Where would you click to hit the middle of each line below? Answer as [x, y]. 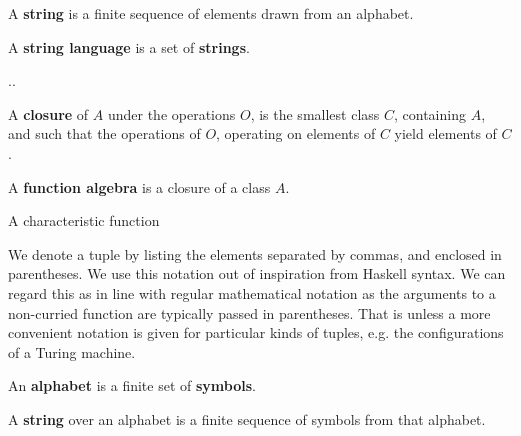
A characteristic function [84, 220]
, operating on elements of [296, 133]
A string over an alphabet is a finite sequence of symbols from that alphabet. [247, 418]
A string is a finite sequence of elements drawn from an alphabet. [211, 13]
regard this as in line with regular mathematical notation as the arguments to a [252, 292]
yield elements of [445, 133]
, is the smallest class [315, 113]
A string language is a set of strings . [129, 46]
